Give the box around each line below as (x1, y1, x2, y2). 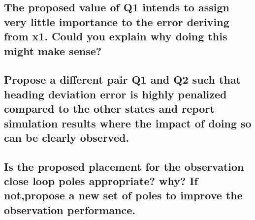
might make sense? (4, 43, 102, 58)
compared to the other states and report (4, 101, 215, 116)
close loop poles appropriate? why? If (4, 173, 198, 189)
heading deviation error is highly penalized (4, 86, 227, 101)
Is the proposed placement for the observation (4, 158, 244, 174)
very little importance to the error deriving (4, 14, 229, 29)
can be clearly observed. (4, 129, 129, 145)
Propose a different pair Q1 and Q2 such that (4, 72, 241, 87)
